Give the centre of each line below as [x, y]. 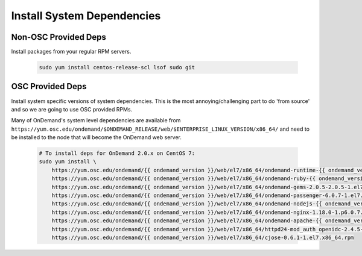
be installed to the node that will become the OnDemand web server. [97, 137]
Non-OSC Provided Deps [59, 37]
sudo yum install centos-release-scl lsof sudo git [117, 67]
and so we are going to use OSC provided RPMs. [72, 109]
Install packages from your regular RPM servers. [71, 52]
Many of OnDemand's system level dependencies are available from [96, 120]
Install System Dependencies [86, 16]
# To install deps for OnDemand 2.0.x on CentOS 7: [117, 153]
